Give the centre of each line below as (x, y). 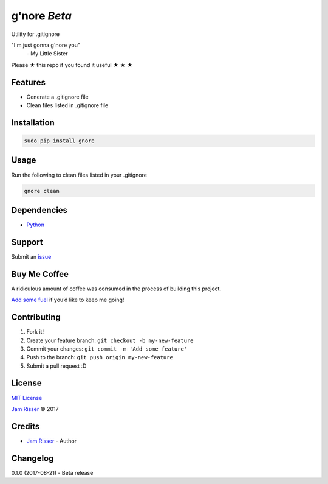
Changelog (32, 458)
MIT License (27, 398)
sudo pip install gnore (60, 141)
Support (27, 242)
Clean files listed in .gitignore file (67, 105)
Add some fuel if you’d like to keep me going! (68, 300)
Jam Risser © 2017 (35, 409)
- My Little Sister (47, 54)
